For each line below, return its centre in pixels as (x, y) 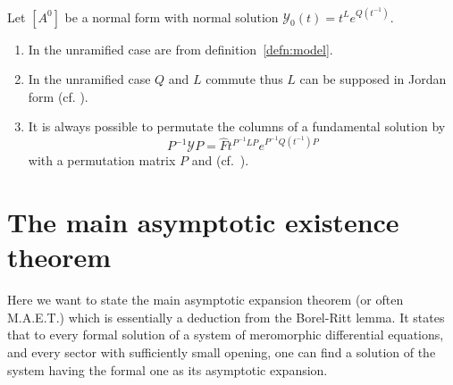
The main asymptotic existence (203, 222)
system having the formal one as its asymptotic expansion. (168, 369)
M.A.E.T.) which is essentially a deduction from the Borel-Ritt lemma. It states (226, 317)
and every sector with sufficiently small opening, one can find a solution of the (222, 352)
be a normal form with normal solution (172, 17)
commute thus (244, 79)
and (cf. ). (220, 160)
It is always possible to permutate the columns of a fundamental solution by (237, 126)
